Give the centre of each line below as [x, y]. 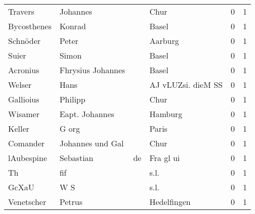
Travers [21, 11]
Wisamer [24, 114]
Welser [20, 85]
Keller [19, 128]
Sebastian [76, 158]
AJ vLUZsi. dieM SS [186, 85]
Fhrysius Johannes [92, 70]
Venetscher [27, 202]
